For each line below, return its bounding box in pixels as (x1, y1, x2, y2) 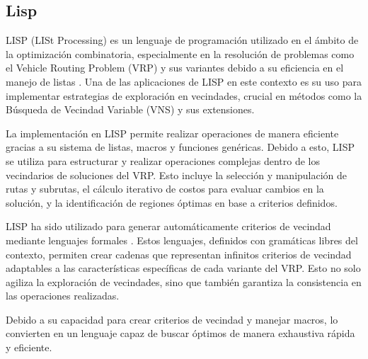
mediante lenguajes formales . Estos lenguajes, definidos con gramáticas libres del (6, 232, 358, 247)
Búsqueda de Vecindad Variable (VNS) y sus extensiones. (6, 102, 255, 117)
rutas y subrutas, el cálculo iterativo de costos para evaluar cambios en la (6, 181, 324, 196)
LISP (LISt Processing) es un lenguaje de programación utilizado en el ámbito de (6, 33, 359, 47)
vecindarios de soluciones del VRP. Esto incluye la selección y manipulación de (6, 167, 347, 182)
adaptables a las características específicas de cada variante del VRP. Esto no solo (6, 261, 361, 275)
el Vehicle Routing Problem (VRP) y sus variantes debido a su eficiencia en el (6, 60, 344, 75)
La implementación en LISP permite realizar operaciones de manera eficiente (6, 125, 339, 140)
